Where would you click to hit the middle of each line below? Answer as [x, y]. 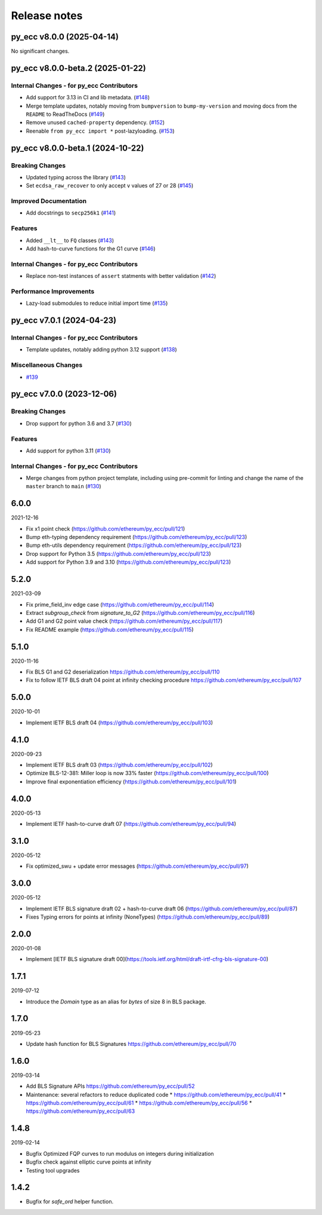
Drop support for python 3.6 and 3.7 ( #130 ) [79, 423]
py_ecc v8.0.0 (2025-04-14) [65, 37]
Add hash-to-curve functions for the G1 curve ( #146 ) [91, 249]
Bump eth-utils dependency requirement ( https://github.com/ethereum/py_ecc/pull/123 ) [134, 545]
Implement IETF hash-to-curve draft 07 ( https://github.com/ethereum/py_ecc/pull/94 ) [131, 824]
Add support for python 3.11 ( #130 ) [68, 451]
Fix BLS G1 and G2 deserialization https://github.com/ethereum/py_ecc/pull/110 [123, 672]
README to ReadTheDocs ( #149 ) [65, 114]
